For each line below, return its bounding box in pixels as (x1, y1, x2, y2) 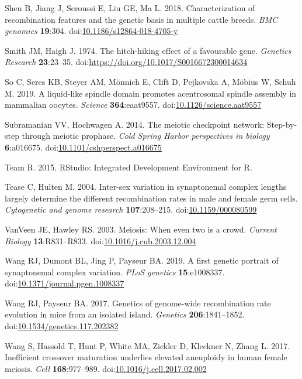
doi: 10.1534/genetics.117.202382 (5, 320, 119, 332)
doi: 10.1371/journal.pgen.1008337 (5, 277, 124, 289)
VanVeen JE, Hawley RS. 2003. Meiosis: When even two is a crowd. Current (5, 223, 277, 235)
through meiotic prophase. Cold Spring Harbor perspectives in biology (22, 129, 270, 142)
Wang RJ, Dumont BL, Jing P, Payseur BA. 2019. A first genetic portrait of (5, 254, 279, 267)
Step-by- (266, 118, 297, 130)
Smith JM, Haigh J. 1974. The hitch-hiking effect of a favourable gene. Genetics (5, 44, 291, 56)
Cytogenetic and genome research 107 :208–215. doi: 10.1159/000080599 (5, 203, 257, 216)
